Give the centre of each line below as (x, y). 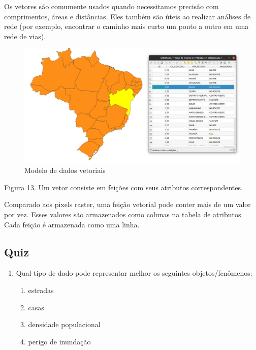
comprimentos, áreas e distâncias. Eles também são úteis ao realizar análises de (127, 16)
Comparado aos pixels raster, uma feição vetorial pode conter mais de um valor (127, 204)
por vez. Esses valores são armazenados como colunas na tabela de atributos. (124, 214)
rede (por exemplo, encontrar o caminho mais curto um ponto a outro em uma (126, 26)
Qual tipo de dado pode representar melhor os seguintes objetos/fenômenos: (134, 273)
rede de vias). (25, 36)
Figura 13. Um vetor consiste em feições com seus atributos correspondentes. (123, 187)
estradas (41, 290)
